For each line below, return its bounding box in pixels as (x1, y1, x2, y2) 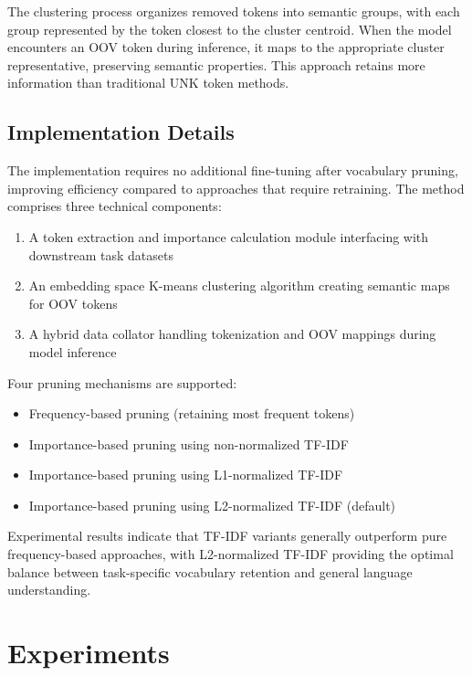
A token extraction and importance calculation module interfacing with (28, 227, 429, 246)
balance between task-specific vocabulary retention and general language (7, 562, 413, 581)
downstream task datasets (28, 245, 174, 264)
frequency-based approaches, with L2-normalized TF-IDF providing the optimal (7, 544, 454, 564)
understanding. (7, 580, 91, 599)
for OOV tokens (28, 293, 118, 312)
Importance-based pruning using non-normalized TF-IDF (28, 434, 349, 453)
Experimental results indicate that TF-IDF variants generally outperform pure (7, 526, 447, 545)
